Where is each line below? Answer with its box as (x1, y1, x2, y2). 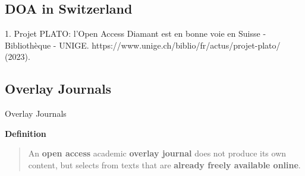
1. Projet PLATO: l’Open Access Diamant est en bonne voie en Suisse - (5, 27, 266, 40)
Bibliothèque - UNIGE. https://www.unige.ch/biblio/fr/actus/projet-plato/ (5, 39, 281, 51)
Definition (5, 127, 46, 139)
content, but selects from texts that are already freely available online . (28, 158, 301, 171)
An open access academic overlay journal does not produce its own (28, 147, 287, 159)
